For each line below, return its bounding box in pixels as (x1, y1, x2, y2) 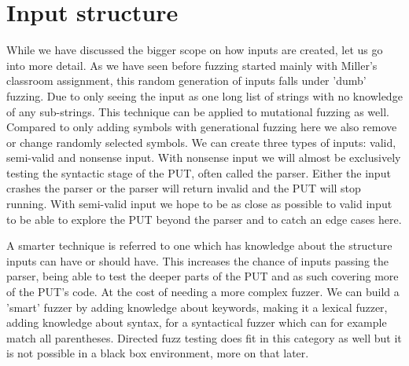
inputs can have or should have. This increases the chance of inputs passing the (6, 252, 389, 269)
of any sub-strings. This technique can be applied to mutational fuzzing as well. (6, 103, 389, 119)
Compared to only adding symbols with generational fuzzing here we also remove (6, 119, 397, 135)
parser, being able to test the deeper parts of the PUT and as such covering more (6, 268, 399, 284)
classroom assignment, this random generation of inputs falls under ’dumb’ (6, 72, 367, 89)
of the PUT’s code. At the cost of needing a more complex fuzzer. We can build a (6, 284, 400, 300)
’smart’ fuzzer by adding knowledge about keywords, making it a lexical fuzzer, (6, 298, 388, 315)
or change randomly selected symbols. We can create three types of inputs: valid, (6, 134, 396, 150)
